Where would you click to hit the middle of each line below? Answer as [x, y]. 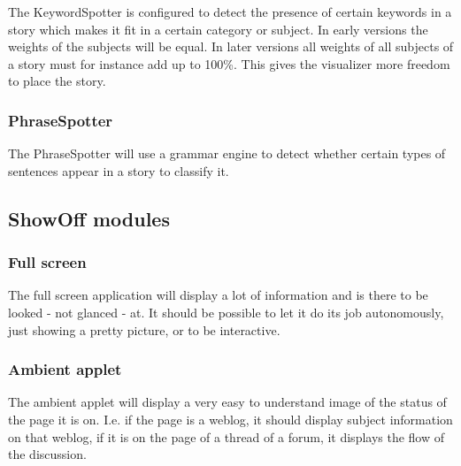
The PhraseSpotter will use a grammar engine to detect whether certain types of [227, 153]
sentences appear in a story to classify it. [119, 170]
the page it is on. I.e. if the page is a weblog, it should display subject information [230, 419]
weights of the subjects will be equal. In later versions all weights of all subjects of [231, 46]
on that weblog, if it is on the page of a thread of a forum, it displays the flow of [227, 436]
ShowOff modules [89, 218]
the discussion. [47, 454]
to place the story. [57, 81]
